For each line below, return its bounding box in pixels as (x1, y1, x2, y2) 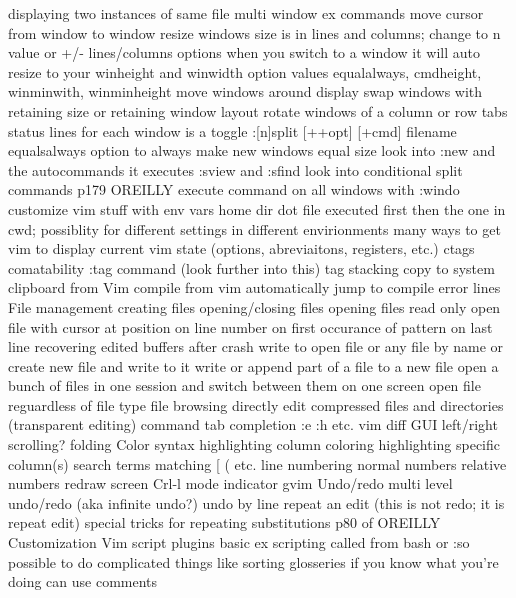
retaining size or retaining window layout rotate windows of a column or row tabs (8, 100, 508, 121)
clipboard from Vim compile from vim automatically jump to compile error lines (8, 277, 501, 298)
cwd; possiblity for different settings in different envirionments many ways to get (8, 218, 501, 239)
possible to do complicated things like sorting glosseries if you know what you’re (8, 551, 499, 572)
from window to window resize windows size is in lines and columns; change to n (8, 22, 501, 43)
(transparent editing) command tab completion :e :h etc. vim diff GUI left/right (8, 414, 498, 435)
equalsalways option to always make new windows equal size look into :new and (8, 140, 496, 161)
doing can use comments (8, 571, 158, 592)
